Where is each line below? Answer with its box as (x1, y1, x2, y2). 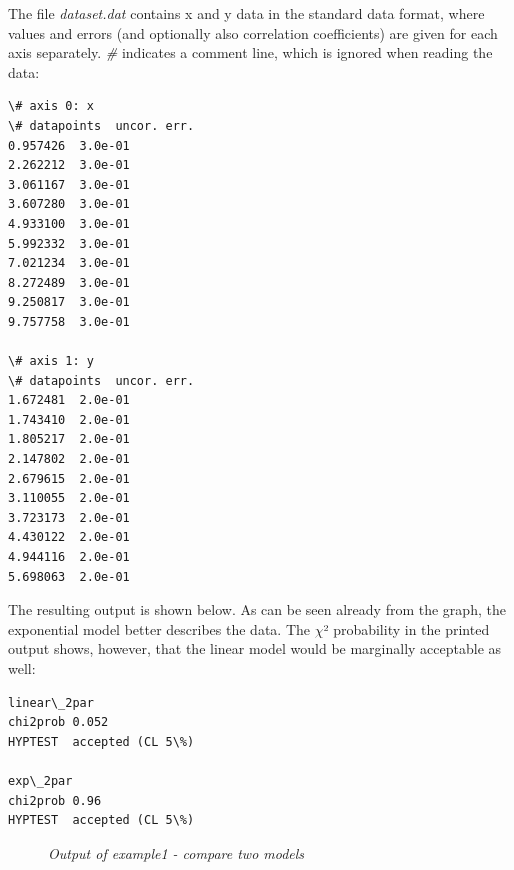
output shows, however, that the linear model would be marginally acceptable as (8, 638, 502, 659)
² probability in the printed (323, 618, 490, 639)
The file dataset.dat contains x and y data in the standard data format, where (8, 3, 485, 23)
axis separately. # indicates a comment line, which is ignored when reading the (8, 42, 493, 63)
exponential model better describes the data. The (8, 618, 311, 639)
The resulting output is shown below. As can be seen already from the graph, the (8, 599, 506, 620)
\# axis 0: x (8, 99, 94, 114)
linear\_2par (8, 695, 94, 710)
